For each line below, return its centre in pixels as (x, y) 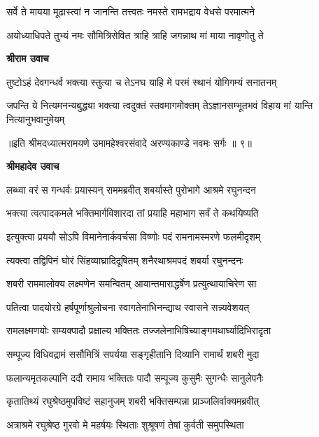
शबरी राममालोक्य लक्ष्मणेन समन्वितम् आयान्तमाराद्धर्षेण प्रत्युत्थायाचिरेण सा (132, 284)
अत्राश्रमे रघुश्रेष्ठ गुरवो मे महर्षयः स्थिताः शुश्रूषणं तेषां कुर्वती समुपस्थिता (125, 424)
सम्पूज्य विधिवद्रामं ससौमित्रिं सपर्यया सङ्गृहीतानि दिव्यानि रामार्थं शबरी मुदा (133, 353)
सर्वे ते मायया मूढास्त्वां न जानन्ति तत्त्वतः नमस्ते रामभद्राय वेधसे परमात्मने (131, 11)
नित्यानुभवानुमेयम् (35, 119)
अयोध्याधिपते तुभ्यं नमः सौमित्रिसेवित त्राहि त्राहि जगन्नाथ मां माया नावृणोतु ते (135, 35)
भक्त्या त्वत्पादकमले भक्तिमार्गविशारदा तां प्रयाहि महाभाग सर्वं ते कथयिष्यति (133, 213)
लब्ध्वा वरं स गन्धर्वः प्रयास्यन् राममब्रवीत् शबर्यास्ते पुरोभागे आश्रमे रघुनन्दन (131, 189)
